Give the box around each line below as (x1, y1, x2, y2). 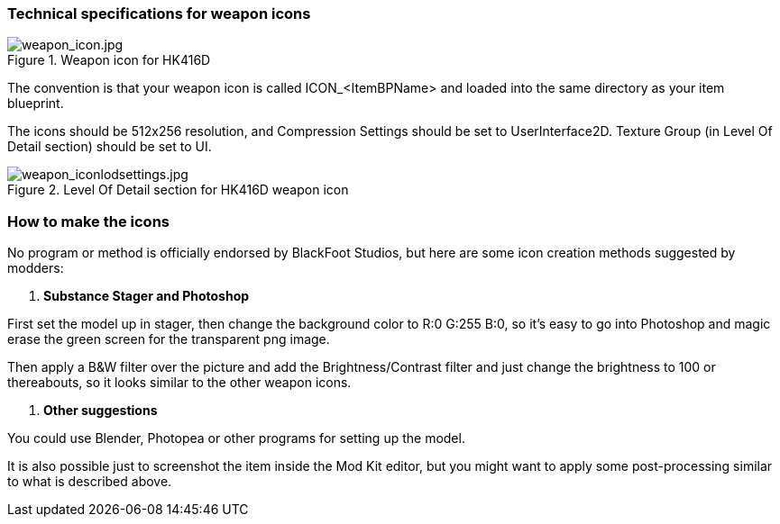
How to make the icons (7, 212, 170, 230)
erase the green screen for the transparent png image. (7, 331, 330, 348)
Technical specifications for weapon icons (7, 5, 311, 23)
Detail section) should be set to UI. (7, 139, 212, 155)
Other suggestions (43, 402, 158, 419)
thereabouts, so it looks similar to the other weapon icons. (7, 375, 352, 391)
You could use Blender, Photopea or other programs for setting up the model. (7, 430, 465, 447)
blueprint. (7, 95, 64, 112)
